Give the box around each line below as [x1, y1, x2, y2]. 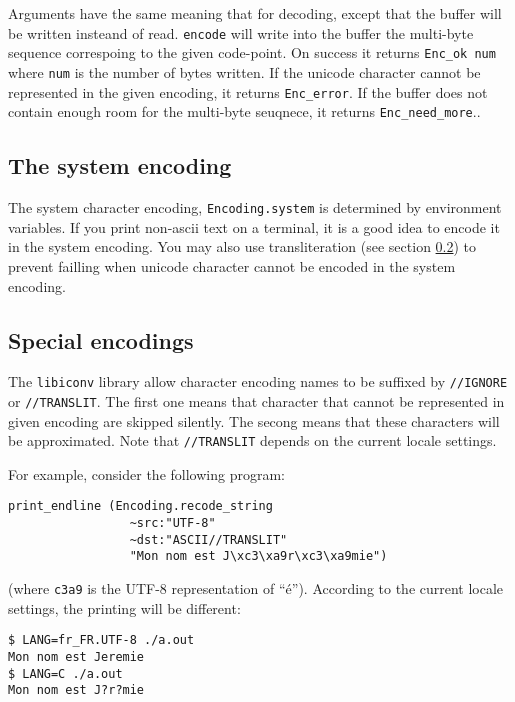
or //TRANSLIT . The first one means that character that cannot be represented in [8, 390, 505, 411]
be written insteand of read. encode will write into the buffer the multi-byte [8, 22, 474, 43]
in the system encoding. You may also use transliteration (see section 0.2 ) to [8, 236, 477, 257]
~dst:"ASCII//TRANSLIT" [129, 532, 288, 547]
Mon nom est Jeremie [8, 650, 145, 664]
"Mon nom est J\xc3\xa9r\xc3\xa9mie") [129, 549, 388, 564]
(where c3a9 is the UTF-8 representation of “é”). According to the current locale [8, 578, 504, 599]
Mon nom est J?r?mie [8, 683, 145, 698]
